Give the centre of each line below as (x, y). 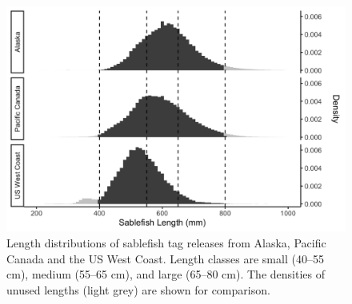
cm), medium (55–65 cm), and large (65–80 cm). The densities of (166, 274)
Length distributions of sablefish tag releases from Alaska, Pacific (166, 242)
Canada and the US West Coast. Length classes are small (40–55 (165, 258)
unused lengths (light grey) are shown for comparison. (138, 289)
